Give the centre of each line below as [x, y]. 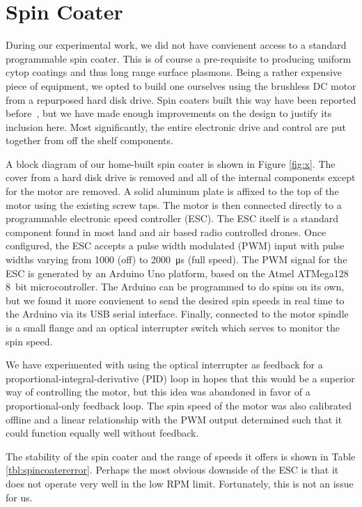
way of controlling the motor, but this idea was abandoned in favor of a [158, 392]
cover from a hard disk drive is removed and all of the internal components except [181, 177]
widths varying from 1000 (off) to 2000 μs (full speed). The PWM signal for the [176, 259]
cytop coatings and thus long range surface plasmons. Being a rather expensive [174, 72]
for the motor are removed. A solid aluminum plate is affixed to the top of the [172, 191]
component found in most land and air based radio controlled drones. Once [166, 232]
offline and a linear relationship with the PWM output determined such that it [174, 419]
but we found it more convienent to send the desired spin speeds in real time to [175, 300]
